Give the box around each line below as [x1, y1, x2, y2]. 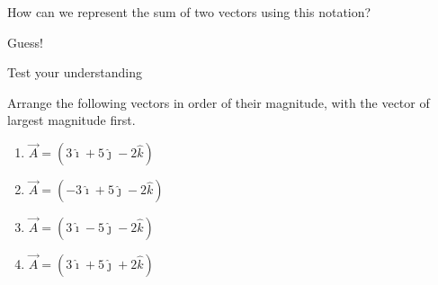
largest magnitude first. [7, 111, 136, 129]
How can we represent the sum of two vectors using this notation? [7, 3, 371, 21]
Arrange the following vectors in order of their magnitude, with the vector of [7, 93, 430, 111]
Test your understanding [7, 63, 142, 82]
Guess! [7, 32, 43, 51]
